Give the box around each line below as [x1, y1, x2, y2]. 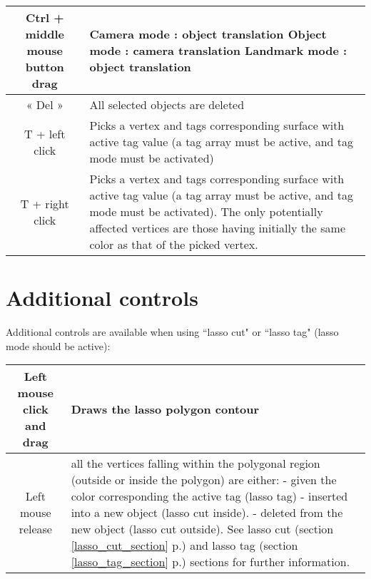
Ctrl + [25, 9, 64, 26]
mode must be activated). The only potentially [89, 203, 323, 220]
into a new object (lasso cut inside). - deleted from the [71, 504, 343, 521]
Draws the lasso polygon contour [71, 401, 260, 418]
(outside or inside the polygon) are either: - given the [71, 471, 337, 488]
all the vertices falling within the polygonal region [71, 455, 320, 472]
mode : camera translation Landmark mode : [89, 42, 347, 58]
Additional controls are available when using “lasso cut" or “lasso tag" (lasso [6, 324, 339, 339]
